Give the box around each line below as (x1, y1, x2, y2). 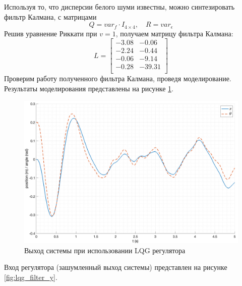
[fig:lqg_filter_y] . (4, 271, 57, 282)
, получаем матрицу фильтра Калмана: (115, 28, 233, 38)
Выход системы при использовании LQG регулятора (24, 245, 186, 255)
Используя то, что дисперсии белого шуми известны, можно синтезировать (4, 2, 235, 12)
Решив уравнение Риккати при (4, 28, 97, 38)
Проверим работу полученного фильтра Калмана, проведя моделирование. (4, 73, 231, 84)
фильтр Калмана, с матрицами (4, 11, 97, 22)
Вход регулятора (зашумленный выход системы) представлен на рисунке (4, 262, 227, 272)
